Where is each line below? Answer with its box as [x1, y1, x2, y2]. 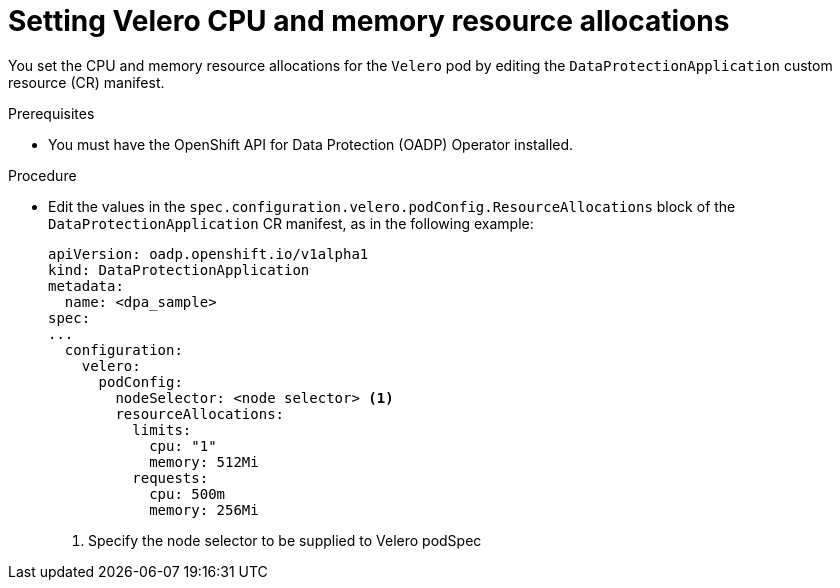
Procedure [8, 166, 77, 184]
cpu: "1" [149, 437, 217, 454]
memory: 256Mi [149, 501, 259, 518]
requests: [132, 469, 209, 486]
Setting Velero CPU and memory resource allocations [8, 4, 730, 38]
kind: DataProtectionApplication [48, 261, 310, 278]
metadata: [48, 277, 124, 294]
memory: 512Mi [149, 453, 259, 470]
